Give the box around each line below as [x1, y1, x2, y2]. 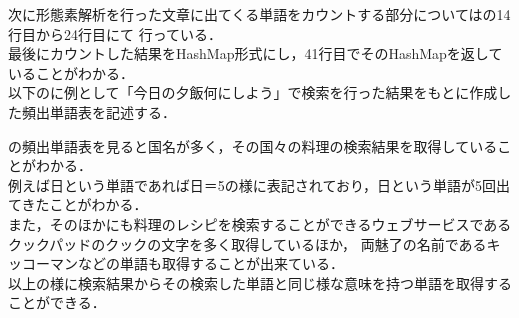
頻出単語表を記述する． [21, 101, 176, 122]
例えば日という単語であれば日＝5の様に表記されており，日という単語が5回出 [8, 174, 511, 195]
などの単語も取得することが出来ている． [77, 253, 344, 274]
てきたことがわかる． [8, 194, 148, 215]
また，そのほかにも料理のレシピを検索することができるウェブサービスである [8, 213, 512, 234]
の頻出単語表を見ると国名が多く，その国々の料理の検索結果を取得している [8, 135, 498, 156]
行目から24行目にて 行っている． [8, 23, 222, 44]
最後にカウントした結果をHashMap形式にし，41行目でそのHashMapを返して [8, 43, 503, 64]
